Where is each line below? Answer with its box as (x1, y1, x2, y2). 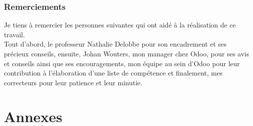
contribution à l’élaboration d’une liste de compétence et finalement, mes (4, 68, 223, 78)
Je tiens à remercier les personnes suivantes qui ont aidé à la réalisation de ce (4, 20, 236, 30)
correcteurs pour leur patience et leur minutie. (4, 77, 142, 87)
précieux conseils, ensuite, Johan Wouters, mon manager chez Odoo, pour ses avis (4, 49, 249, 58)
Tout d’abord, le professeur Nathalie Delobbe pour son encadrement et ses (4, 39, 227, 49)
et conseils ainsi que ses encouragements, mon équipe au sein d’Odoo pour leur (4, 58, 240, 68)
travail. (4, 29, 25, 39)
